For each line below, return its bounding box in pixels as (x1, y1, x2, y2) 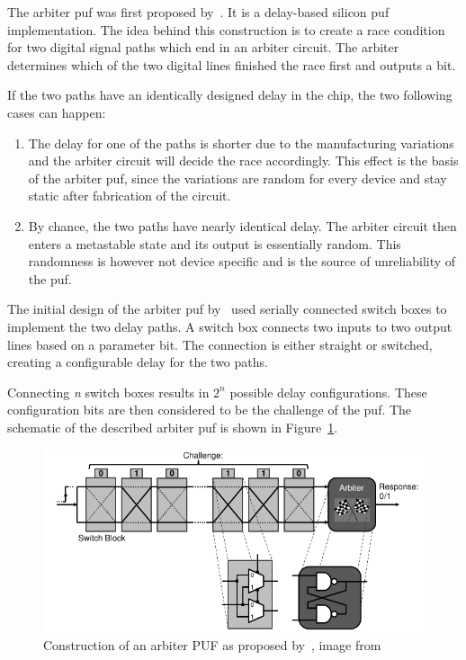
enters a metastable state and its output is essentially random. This (28, 234, 401, 253)
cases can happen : (7, 103, 106, 121)
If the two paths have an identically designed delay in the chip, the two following (7, 85, 453, 104)
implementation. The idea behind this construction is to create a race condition (7, 20, 445, 39)
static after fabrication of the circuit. (28, 186, 231, 205)
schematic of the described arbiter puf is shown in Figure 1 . (7, 417, 338, 436)
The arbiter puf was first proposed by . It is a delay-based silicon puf (7, 3, 390, 21)
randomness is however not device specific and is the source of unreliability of (28, 252, 456, 271)
